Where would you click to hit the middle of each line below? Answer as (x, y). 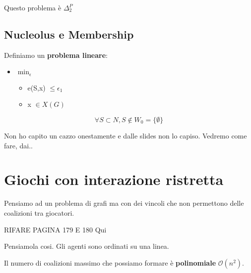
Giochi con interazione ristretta (114, 179)
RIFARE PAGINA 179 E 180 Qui (55, 229)
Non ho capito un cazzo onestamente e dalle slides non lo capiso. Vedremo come (125, 136)
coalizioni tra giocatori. (39, 212)
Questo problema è (33, 7)
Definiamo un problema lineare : (56, 55)
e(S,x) (36, 87)
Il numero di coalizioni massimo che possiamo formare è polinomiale (110, 262)
